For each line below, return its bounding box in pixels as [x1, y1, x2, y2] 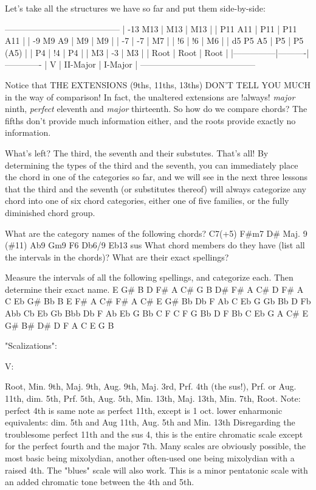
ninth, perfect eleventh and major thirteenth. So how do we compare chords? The [5, 102, 307, 115]
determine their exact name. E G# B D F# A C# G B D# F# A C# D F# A [5, 282, 304, 295]
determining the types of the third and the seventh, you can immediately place [5, 158, 298, 171]
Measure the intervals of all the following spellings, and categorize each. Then [5, 271, 294, 284]
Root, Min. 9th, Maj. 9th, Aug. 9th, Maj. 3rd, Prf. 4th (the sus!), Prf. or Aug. [5, 380, 297, 393]
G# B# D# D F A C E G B [5, 318, 114, 331]
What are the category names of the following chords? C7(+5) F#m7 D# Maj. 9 [5, 226, 307, 239]
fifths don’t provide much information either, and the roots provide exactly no [5, 114, 296, 127]
